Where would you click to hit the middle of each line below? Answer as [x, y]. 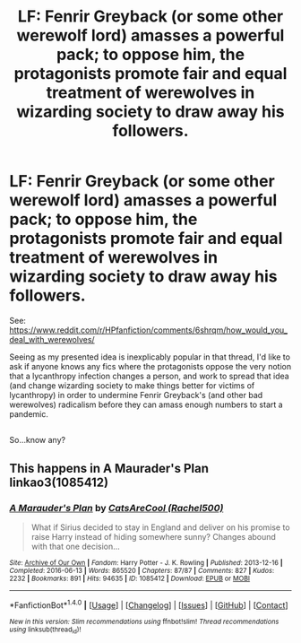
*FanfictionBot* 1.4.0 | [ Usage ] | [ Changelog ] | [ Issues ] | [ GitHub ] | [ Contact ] [149, 604]
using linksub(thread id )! [45, 630]
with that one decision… [76, 547]
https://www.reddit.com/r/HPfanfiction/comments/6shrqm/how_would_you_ [149, 330]
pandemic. [29, 413]
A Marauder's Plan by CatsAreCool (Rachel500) [116, 508]
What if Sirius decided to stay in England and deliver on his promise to [160, 527]
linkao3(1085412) [59, 482]
